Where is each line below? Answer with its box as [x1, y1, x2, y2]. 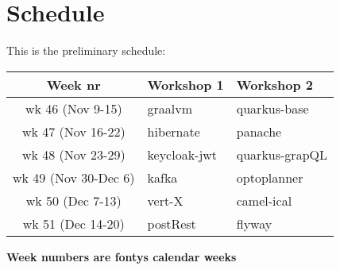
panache [236, 121, 282, 141]
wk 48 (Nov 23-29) [21, 145, 126, 164]
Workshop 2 [236, 75, 313, 94]
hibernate [147, 121, 200, 141]
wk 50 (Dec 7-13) [25, 191, 122, 210]
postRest [147, 214, 196, 233]
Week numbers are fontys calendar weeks [6, 248, 237, 264]
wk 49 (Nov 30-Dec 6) [13, 168, 135, 187]
